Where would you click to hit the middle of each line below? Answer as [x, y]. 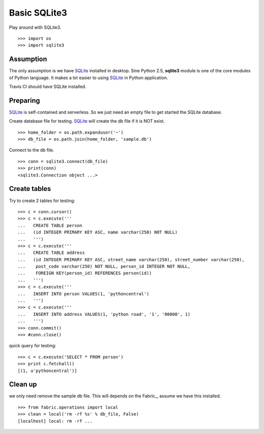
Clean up [23, 384]
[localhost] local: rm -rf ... [55, 421]
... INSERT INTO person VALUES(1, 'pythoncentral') [83, 294]
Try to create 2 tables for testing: [42, 201]
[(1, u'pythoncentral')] [47, 371]
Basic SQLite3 [38, 13]
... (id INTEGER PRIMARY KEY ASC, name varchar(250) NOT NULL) [98, 232]
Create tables [30, 189]
